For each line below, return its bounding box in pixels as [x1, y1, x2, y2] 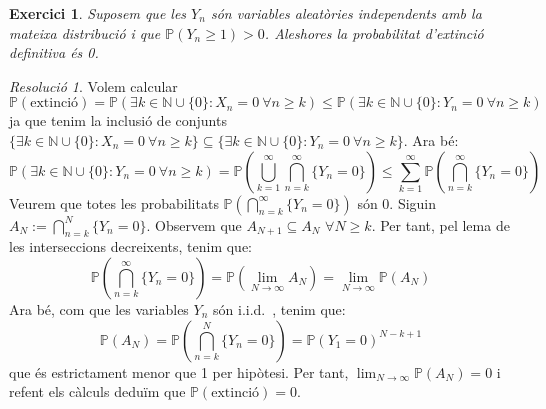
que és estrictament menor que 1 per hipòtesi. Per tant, [9, 361, 349, 382]
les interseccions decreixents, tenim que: [9, 236, 253, 257]
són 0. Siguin [357, 192, 437, 213]
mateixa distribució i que [9, 22, 161, 43]
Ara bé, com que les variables [9, 298, 189, 319]
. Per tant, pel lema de [371, 214, 510, 235]
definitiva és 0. [9, 42, 99, 63]
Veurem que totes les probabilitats [9, 192, 219, 213]
